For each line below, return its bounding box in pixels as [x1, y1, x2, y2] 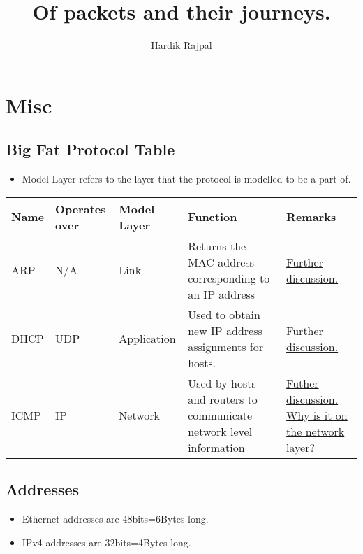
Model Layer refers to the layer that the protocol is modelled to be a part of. [22, 171, 351, 186]
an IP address [188, 285, 255, 302]
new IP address [188, 322, 262, 339]
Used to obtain [188, 306, 260, 322]
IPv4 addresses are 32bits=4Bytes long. [22, 534, 191, 549]
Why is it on [286, 406, 348, 423]
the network [286, 422, 345, 439]
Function [188, 208, 237, 225]
